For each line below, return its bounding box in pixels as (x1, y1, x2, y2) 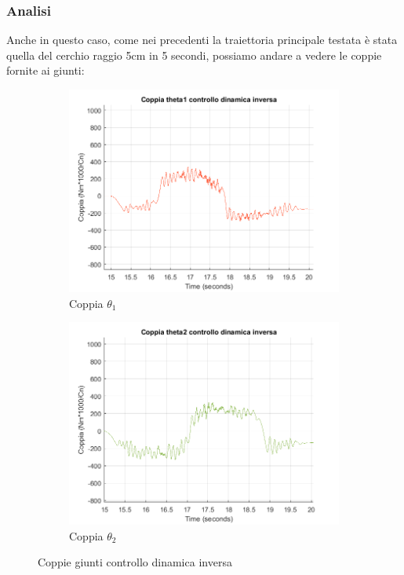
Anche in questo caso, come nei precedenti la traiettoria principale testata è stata (6, 31, 398, 48)
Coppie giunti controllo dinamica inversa (38, 554, 232, 570)
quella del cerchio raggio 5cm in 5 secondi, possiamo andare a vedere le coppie (6, 46, 382, 63)
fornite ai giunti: (6, 62, 85, 79)
